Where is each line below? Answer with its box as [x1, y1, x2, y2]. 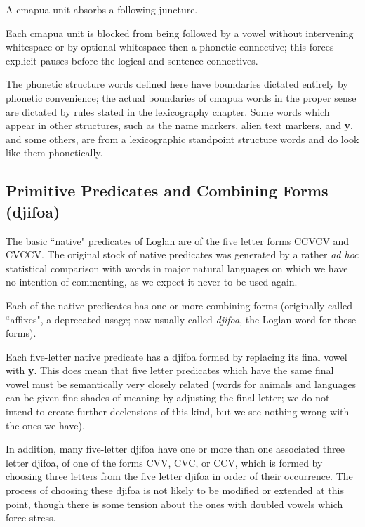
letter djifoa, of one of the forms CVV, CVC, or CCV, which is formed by [6, 455, 323, 469]
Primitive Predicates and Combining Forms [6, 180, 328, 201]
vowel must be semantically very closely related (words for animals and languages [6, 376, 357, 391]
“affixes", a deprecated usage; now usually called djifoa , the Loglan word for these [6, 312, 357, 326]
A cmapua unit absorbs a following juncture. [6, 2, 198, 16]
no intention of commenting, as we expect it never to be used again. [6, 274, 298, 289]
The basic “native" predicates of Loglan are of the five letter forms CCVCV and [6, 233, 350, 248]
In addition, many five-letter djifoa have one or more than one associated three [6, 441, 345, 456]
